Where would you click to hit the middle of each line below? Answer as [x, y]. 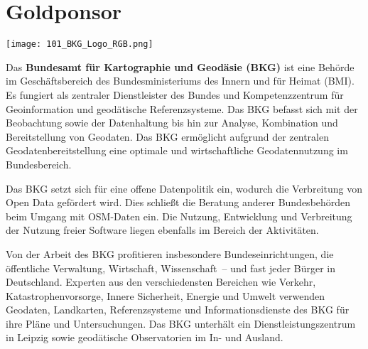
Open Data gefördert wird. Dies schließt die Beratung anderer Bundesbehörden [178, 202]
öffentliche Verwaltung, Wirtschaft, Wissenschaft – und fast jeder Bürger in [171, 268]
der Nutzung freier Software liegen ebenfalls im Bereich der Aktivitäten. [162, 230]
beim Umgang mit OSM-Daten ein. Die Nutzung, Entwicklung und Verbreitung [179, 216]
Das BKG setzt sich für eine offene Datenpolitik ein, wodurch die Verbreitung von [184, 188]
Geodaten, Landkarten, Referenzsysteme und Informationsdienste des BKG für [178, 310]
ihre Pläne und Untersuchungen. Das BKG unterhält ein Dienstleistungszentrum [181, 323]
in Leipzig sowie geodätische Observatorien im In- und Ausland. [145, 337]
